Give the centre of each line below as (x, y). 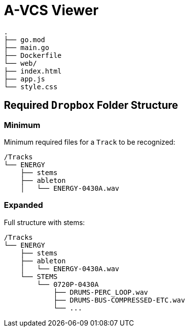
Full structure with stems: (44, 222)
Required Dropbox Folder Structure (91, 105)
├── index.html (33, 71)
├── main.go (27, 47)
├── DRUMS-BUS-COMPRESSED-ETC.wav (119, 300)
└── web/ (21, 63)
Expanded (23, 205)
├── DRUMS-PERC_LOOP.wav (101, 292)
